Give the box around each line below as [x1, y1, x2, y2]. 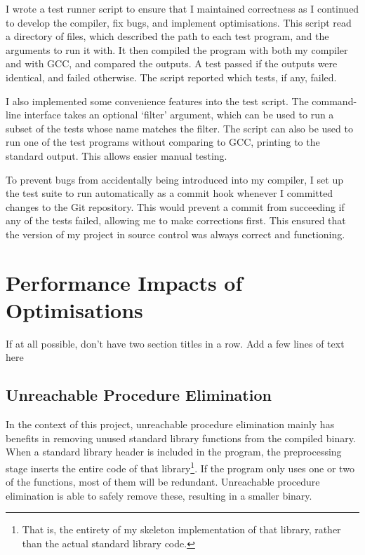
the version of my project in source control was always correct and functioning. [6, 226, 345, 241]
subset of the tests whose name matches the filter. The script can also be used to [6, 121, 353, 135]
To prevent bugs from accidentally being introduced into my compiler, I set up [6, 172, 343, 186]
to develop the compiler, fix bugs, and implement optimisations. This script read [6, 15, 352, 29]
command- [312, 93, 357, 108]
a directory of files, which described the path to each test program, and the [6, 29, 329, 43]
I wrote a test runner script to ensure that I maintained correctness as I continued [6, 1, 359, 15]
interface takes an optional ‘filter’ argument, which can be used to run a [24, 107, 334, 122]
